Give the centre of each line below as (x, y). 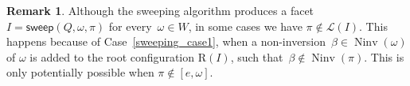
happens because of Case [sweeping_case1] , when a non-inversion (166, 41)
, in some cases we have (245, 26)
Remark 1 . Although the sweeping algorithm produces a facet (160, 10)
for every (130, 26)
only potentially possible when (80, 72)
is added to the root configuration (112, 56)
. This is (384, 56)
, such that (257, 56)
